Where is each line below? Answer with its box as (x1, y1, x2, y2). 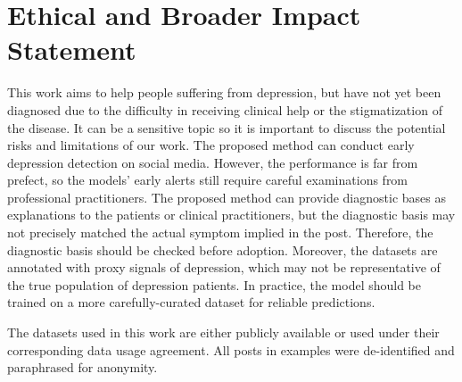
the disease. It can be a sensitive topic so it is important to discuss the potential (7, 118, 446, 137)
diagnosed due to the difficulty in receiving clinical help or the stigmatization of (7, 100, 442, 119)
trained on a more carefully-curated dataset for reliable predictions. (7, 293, 375, 311)
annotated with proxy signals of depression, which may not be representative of (7, 258, 441, 277)
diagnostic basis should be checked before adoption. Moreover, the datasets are (7, 240, 438, 259)
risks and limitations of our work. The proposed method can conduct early (7, 136, 415, 154)
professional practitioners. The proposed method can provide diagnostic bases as (7, 187, 446, 206)
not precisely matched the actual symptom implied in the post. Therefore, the (7, 223, 433, 242)
